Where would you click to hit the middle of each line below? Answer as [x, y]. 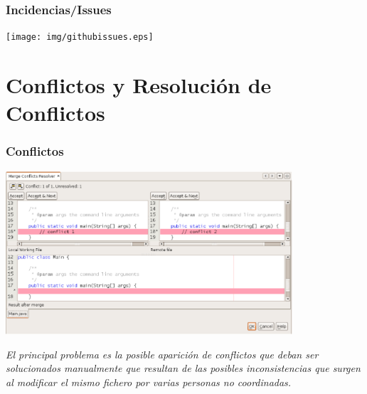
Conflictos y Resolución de [139, 85]
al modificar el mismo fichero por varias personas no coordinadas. [149, 382]
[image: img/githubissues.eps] [80, 37]
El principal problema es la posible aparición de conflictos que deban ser [162, 354]
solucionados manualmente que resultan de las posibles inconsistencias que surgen [183, 368]
